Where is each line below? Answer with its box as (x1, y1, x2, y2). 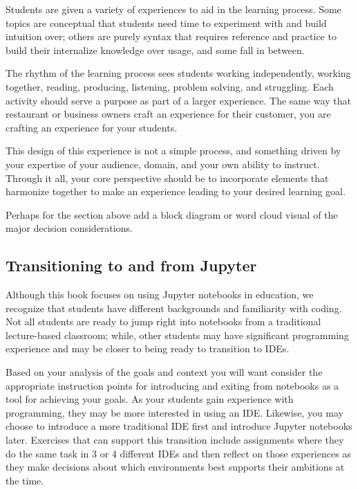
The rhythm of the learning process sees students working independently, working (6, 66, 351, 80)
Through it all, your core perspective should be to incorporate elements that (6, 170, 329, 185)
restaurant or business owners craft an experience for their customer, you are (6, 107, 331, 121)
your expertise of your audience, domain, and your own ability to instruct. (6, 156, 320, 171)
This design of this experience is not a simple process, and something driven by (6, 143, 341, 158)
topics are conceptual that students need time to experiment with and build (6, 15, 327, 30)
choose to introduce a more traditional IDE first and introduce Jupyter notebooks (6, 419, 352, 433)
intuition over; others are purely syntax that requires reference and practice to (6, 29, 337, 44)
